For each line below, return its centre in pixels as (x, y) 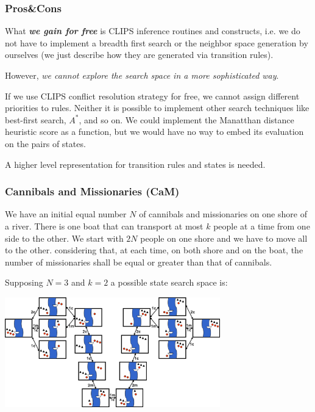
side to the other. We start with (64, 238)
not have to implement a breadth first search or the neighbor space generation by (157, 42)
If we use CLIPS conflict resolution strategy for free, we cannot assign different (152, 96)
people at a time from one (262, 226)
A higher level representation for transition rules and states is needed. (135, 164)
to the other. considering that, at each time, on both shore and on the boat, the (154, 250)
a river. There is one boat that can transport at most (104, 226)
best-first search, (36, 119)
